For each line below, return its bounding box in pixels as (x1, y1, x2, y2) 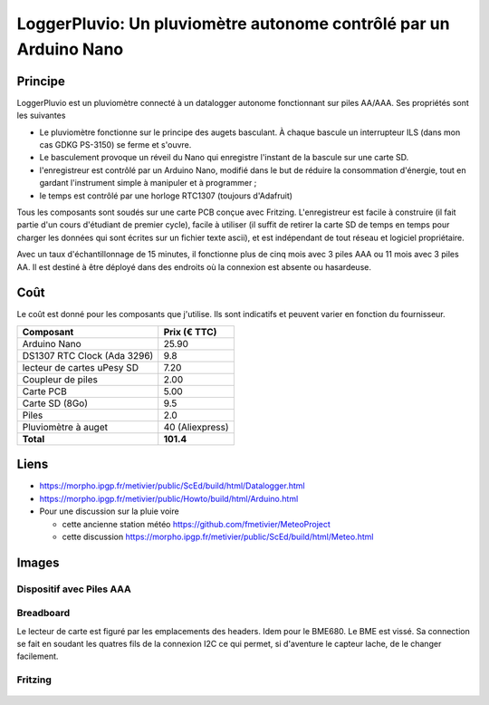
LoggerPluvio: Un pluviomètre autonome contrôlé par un (16, 14, 450, 34)
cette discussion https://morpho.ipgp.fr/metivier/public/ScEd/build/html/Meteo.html (62, 531, 374, 542)
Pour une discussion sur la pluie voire (39, 506, 180, 517)
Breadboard (16, 607, 71, 620)
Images (16, 555, 60, 570)
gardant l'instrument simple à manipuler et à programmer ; (39, 178, 257, 188)
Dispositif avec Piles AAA (16, 583, 131, 595)
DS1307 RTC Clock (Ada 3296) (22, 349, 154, 362)
